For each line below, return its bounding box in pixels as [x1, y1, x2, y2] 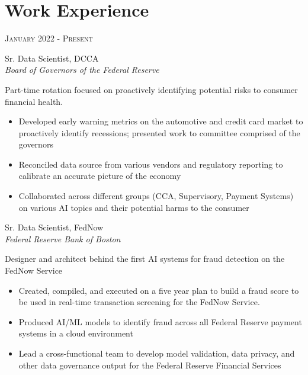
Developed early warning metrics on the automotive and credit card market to [18, 115, 303, 127]
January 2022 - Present [5, 32, 93, 44]
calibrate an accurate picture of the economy [18, 169, 181, 182]
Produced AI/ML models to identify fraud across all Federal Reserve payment [18, 315, 302, 328]
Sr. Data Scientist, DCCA [5, 52, 99, 64]
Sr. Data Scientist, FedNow [5, 221, 104, 233]
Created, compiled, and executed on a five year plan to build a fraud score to [18, 284, 299, 296]
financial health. [5, 95, 63, 107]
